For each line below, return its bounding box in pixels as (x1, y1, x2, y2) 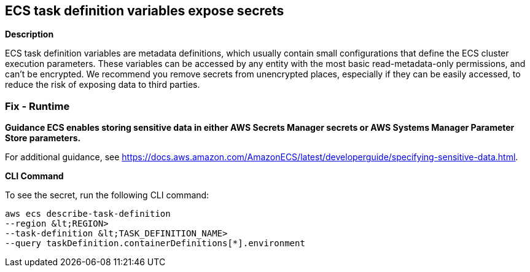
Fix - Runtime (5, 99, 70, 112)
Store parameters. (5, 133, 81, 144)
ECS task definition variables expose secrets (5, 3, 284, 18)
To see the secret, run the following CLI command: (5, 190, 209, 201)
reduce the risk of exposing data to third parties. (5, 79, 200, 90)
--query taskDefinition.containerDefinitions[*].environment (5, 238, 305, 249)
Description (5, 29, 54, 40)
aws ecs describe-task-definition (5, 209, 171, 219)
